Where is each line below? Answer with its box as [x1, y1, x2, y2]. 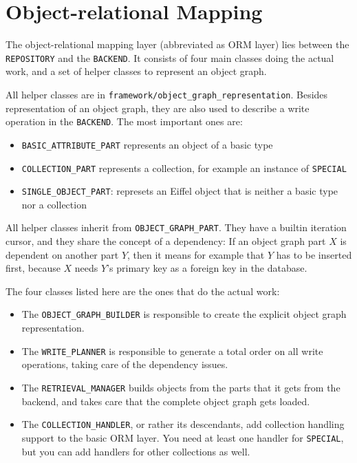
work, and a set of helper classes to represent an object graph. [6, 64, 267, 78]
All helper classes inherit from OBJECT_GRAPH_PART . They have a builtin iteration [6, 220, 347, 235]
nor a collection [21, 197, 87, 211]
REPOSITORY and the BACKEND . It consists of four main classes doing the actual [6, 50, 334, 65]
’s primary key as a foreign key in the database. [107, 261, 307, 275]
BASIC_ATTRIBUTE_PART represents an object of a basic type [21, 137, 273, 151]
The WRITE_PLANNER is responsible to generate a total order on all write [21, 343, 323, 358]
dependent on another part [6, 247, 119, 261]
